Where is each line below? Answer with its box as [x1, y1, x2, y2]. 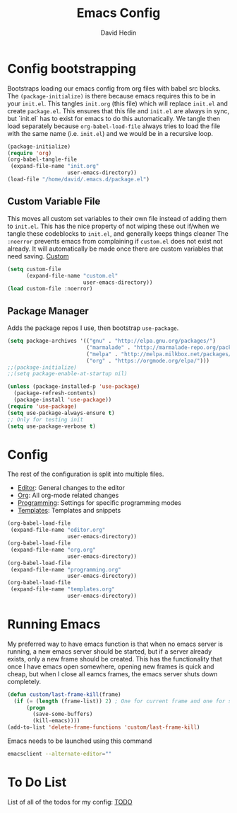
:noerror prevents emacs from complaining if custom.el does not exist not [7, 237, 223, 245]
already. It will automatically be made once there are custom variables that [7, 244, 224, 253]
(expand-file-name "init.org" [10, 163, 99, 170]
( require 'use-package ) [7, 402, 78, 410]
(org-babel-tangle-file [7, 156, 78, 164]
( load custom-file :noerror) [7, 285, 93, 292]
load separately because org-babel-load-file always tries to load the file [7, 122, 221, 130]
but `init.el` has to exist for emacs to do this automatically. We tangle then [7, 114, 221, 123]
